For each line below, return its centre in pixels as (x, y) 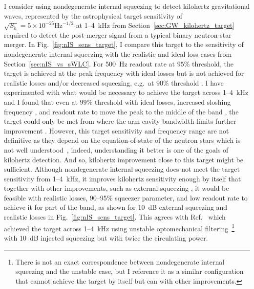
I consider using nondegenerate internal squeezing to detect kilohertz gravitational (127, 6)
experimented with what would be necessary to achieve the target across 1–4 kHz (126, 92)
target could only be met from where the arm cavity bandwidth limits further (120, 121)
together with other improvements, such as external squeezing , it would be (116, 188)
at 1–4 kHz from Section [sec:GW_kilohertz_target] (155, 25)
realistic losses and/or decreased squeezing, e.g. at (79, 82)
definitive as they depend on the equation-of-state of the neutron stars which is (122, 140)
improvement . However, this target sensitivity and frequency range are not (116, 130)
